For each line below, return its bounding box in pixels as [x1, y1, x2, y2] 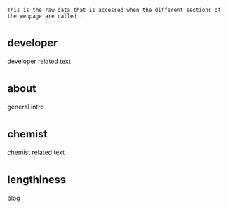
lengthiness [7, 173, 67, 186]
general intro [7, 102, 44, 111]
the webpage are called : [7, 13, 83, 20]
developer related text [7, 57, 72, 65]
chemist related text [7, 148, 65, 156]
